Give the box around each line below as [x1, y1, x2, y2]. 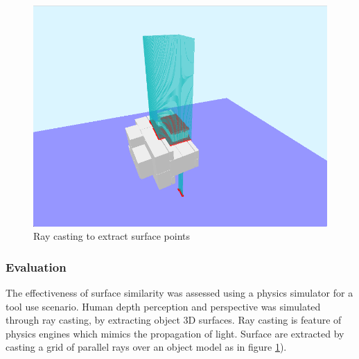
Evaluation [6, 258, 67, 275]
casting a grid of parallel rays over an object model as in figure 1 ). [6, 340, 287, 354]
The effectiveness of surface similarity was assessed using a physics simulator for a [6, 285, 353, 299]
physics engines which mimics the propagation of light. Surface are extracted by [6, 326, 344, 340]
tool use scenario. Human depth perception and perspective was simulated [6, 299, 321, 313]
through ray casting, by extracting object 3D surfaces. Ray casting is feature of [6, 313, 342, 327]
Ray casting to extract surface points [33, 229, 191, 243]
